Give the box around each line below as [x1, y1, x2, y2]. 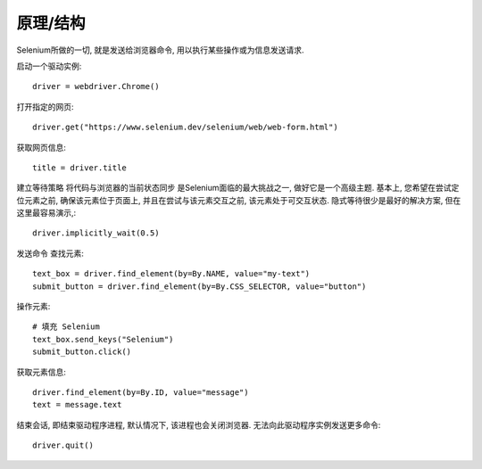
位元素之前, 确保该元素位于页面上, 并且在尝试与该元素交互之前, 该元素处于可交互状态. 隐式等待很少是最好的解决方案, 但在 [16, 194, 461, 205]
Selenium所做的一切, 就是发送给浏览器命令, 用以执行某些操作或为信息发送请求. [16, 45, 304, 55]
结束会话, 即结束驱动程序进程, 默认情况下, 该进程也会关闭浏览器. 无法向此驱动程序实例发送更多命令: [16, 419, 381, 430]
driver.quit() [32, 440, 94, 450]
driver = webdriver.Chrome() [32, 81, 160, 92]
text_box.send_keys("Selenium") [32, 334, 174, 344]
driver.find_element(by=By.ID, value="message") [32, 387, 249, 397]
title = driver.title [32, 162, 127, 173]
